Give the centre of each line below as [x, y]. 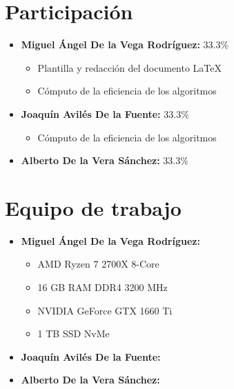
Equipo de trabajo [93, 207]
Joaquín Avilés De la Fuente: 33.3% [105, 113]
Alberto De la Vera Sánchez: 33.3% [105, 160]
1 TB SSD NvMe [74, 333]
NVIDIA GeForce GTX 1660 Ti [105, 310]
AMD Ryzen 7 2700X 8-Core [98, 264]
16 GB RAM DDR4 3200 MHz [103, 287]
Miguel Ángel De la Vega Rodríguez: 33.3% [125, 44]
